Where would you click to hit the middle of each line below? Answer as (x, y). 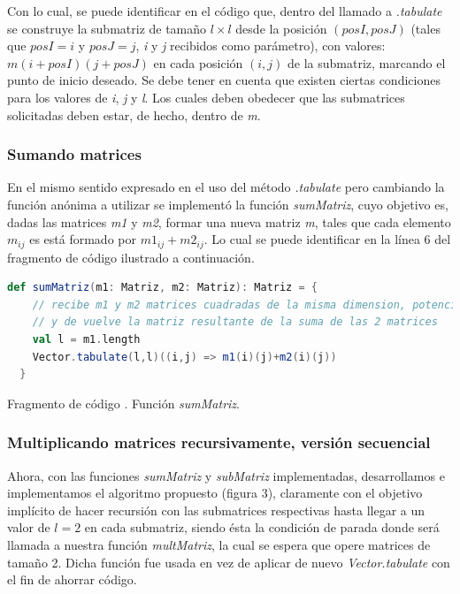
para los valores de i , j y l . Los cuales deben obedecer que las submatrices (206, 97)
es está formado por (83, 239)
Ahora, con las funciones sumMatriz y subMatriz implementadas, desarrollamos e (226, 475)
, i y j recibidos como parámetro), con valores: (261, 46)
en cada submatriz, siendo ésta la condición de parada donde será (262, 527)
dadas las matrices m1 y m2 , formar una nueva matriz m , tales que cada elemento (229, 221)
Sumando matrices (74, 154)
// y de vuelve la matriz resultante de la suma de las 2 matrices (235, 322)
